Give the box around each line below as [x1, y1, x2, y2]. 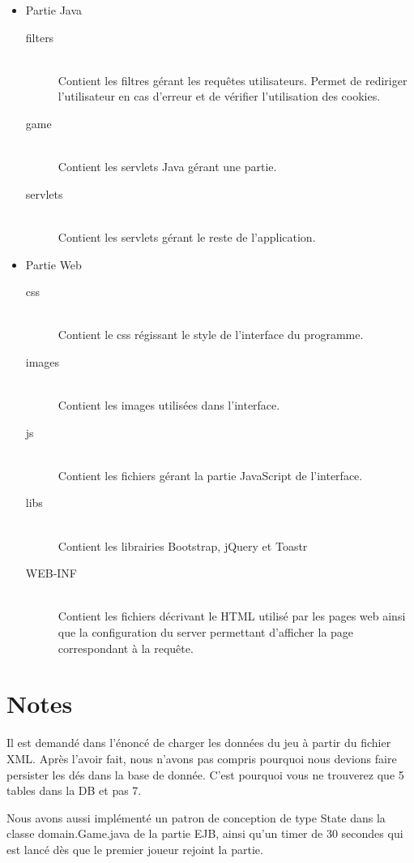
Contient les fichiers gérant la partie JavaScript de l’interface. [58, 466, 363, 483]
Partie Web [25, 255, 82, 273]
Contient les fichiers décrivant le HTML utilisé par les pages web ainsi [58, 608, 406, 625]
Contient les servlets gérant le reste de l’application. [58, 228, 316, 245]
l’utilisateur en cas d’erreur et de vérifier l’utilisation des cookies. [58, 88, 381, 105]
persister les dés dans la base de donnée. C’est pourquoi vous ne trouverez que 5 [6, 766, 404, 783]
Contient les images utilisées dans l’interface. [58, 397, 280, 414]
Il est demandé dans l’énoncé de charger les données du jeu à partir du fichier [6, 734, 391, 751]
